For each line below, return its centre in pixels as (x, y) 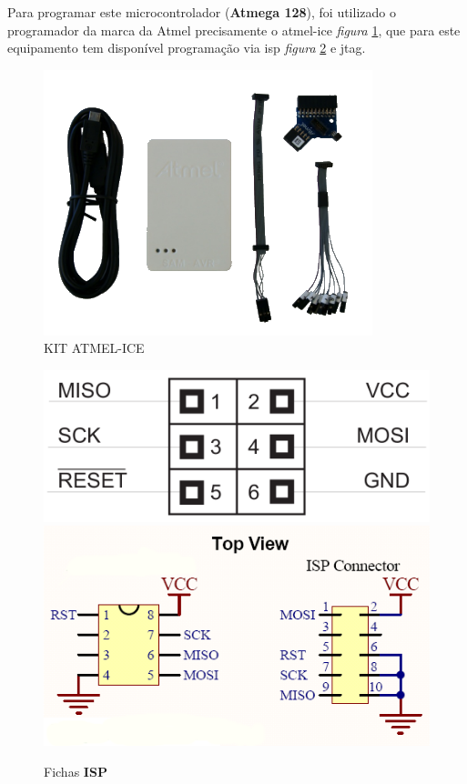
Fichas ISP (76, 771)
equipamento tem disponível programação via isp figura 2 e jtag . (187, 48)
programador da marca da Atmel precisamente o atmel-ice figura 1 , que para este (234, 30)
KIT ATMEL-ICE (94, 348)
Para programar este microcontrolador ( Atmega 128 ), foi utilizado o (202, 12)
